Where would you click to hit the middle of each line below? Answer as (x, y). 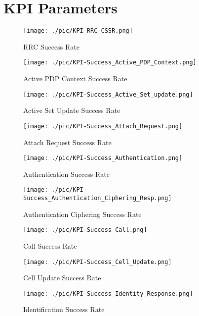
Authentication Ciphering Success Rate (82, 214)
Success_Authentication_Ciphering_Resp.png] (98, 198)
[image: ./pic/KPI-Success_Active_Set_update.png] (108, 94)
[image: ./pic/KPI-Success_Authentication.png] (103, 158)
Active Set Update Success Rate (72, 110)
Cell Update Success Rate (62, 278)
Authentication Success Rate (66, 174)
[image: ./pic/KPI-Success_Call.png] (85, 230)
